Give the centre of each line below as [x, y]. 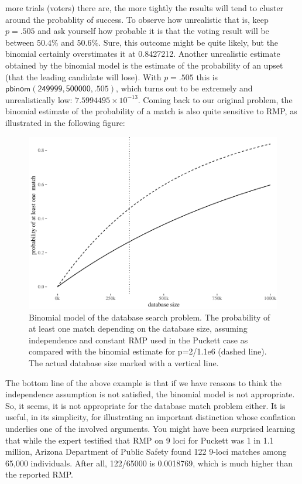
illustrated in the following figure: [65, 122]
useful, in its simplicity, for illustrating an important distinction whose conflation [150, 417]
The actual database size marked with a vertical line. [124, 363]
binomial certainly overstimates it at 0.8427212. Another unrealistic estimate [143, 54]
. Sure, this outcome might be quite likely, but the [188, 42]
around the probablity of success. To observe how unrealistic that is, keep [137, 19]
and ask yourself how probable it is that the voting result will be [153, 31]
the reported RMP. [39, 474]
